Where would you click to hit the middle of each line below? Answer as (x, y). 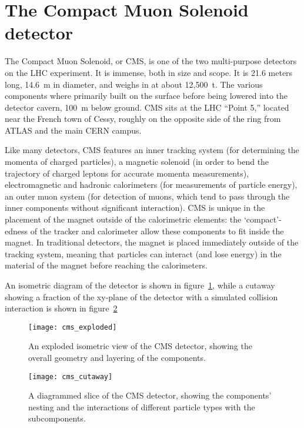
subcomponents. (57, 418)
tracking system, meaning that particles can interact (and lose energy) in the (143, 253)
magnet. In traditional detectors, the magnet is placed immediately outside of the (152, 242)
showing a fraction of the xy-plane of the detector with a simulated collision (141, 296)
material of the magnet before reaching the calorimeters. (106, 265)
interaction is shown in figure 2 (61, 308)
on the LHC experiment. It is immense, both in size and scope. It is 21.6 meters (149, 72)
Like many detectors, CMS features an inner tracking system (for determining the (152, 150)
